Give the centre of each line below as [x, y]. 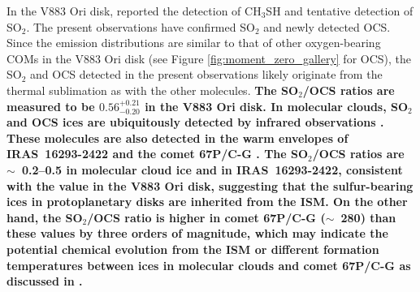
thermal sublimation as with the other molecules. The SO [153, 90]
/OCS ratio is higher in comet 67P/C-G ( [206, 217]
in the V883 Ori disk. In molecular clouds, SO [277, 106]
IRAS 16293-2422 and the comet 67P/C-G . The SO [158, 154]
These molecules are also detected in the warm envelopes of [178, 137]
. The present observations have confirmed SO [141, 26]
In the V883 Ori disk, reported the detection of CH [134, 11]
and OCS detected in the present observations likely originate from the [206, 74]
